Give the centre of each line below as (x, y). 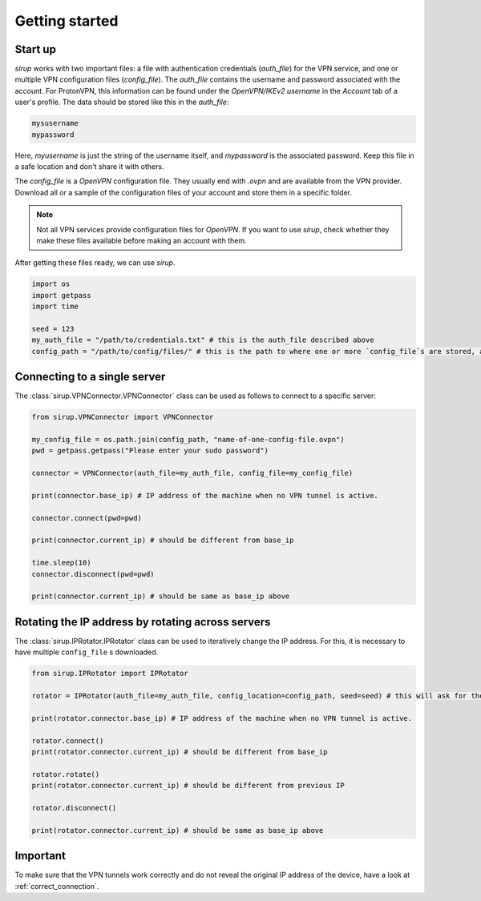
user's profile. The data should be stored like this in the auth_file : (122, 102)
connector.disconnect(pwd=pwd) (93, 574)
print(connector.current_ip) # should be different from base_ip (163, 540)
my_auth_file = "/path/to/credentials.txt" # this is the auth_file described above (203, 340)
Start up (35, 49)
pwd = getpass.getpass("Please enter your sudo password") (150, 451)
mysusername (55, 123)
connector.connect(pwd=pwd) (87, 518)
